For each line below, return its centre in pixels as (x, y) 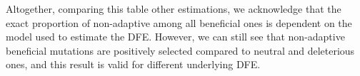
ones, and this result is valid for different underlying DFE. (133, 64)
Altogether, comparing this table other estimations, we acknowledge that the (174, 9)
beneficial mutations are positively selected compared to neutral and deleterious (180, 50)
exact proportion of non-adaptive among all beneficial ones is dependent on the (179, 22)
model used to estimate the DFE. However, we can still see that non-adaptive (175, 37)
